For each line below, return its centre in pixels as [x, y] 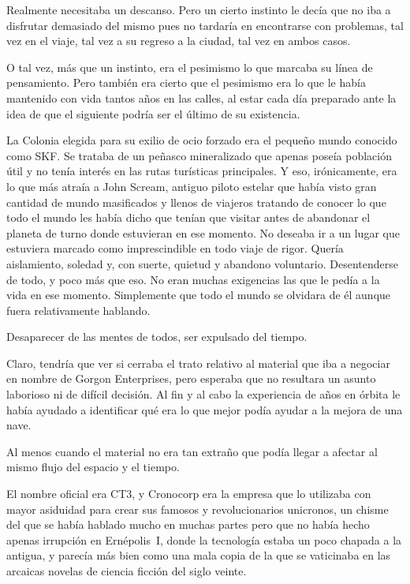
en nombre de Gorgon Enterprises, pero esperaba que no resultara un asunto [191, 378]
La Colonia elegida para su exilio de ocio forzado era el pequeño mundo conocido [202, 140]
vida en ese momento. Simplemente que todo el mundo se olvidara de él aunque [199, 295]
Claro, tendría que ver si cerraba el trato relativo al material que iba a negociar [198, 363]
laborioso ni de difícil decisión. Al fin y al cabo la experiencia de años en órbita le [203, 394]
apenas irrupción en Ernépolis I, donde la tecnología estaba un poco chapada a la [204, 539]
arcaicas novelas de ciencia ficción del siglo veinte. [127, 571]
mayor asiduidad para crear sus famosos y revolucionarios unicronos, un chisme [198, 509]
